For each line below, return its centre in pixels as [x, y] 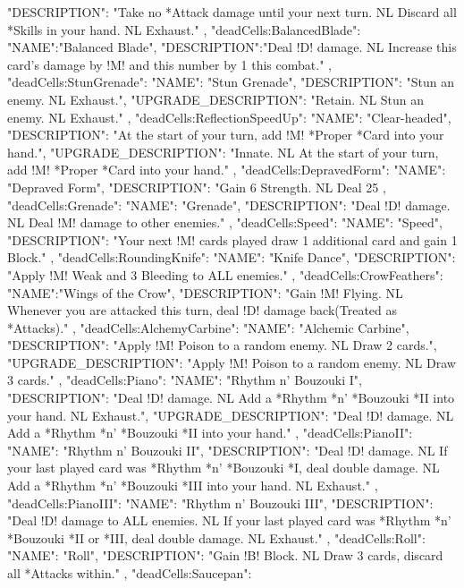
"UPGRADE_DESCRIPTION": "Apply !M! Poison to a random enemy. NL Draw [232, 362]
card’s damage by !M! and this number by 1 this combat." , [169, 64]
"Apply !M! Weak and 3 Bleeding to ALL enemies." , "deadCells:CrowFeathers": [225, 274]
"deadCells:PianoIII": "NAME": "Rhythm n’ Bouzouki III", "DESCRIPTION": [220, 503]
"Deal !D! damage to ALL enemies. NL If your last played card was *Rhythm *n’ [229, 520]
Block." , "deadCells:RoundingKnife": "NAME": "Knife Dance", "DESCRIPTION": [232, 257]
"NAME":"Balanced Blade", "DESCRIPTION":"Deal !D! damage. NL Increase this [232, 47]
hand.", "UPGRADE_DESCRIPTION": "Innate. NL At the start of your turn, [223, 152]
